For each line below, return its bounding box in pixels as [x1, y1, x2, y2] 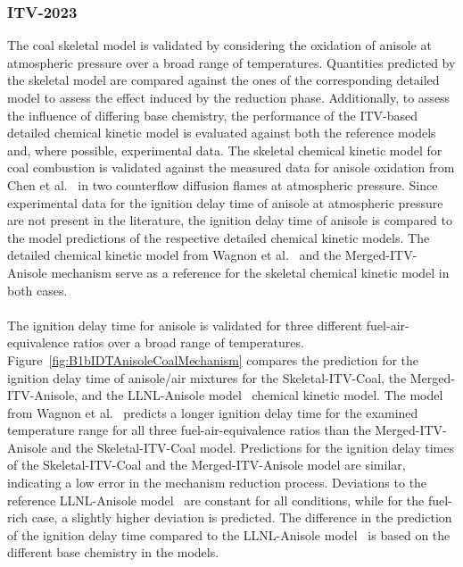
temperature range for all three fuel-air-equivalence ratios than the [7, 421, 371, 439]
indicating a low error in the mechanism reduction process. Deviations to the [7, 473, 427, 492]
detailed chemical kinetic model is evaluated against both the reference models [7, 123, 436, 142]
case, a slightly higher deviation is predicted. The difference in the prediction [31, 508, 452, 527]
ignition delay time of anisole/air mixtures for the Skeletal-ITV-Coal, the [7, 368, 407, 387]
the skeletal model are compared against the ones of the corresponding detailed [7, 71, 440, 89]
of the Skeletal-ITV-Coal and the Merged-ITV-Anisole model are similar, [7, 455, 406, 474]
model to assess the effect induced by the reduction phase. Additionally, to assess [7, 88, 451, 106]
